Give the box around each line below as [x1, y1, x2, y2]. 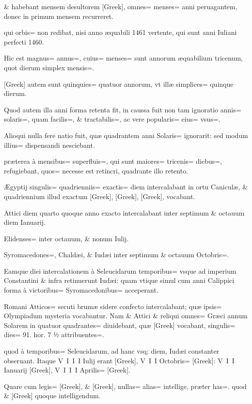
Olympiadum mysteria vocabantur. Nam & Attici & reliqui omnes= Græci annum [4, 311, 248, 321]
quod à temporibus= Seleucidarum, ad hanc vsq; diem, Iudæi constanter [4, 346, 220, 356]
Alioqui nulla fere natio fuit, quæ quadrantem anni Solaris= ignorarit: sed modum [4, 130, 248, 140]
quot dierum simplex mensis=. [4, 62, 94, 72]
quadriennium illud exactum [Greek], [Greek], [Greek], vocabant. [4, 191, 195, 201]
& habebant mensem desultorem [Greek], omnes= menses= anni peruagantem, [4, 1, 237, 11]
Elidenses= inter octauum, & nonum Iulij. [4, 233, 129, 243]
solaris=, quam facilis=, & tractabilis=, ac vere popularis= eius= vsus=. [4, 114, 220, 124]
